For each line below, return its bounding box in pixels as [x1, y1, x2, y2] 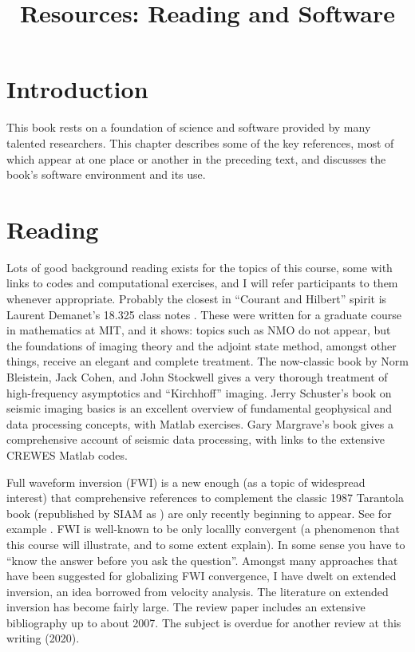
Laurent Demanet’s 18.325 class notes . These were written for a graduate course [6, 306, 401, 322]
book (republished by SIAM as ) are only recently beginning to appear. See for [6, 504, 392, 521]
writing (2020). [6, 630, 80, 646]
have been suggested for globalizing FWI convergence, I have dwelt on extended [6, 567, 397, 584]
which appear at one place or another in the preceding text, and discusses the [6, 150, 386, 167]
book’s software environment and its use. [6, 166, 206, 183]
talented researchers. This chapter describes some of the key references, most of [6, 134, 394, 151]
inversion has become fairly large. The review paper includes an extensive [6, 599, 366, 615]
